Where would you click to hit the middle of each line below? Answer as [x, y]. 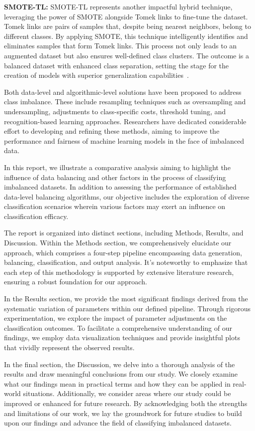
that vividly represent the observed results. [69, 347]
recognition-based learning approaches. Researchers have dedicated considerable [125, 121]
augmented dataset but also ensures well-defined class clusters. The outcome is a [127, 55]
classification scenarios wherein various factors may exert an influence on [115, 206]
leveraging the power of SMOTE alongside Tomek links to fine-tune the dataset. [126, 16]
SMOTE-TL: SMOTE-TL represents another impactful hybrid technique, [118, 6]
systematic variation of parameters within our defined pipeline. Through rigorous [127, 308]
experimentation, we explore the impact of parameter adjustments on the [116, 318]
